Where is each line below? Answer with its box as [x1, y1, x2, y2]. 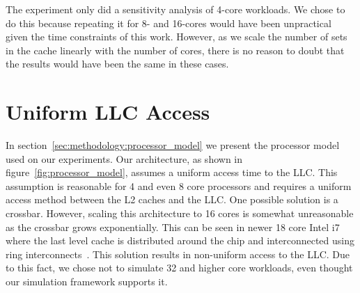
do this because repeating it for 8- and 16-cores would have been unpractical [6, 15, 331, 30]
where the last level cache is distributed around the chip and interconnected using [6, 233, 354, 248]
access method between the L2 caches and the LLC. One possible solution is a [6, 192, 338, 207]
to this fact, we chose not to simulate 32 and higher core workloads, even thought [6, 260, 353, 275]
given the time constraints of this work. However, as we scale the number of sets [6, 29, 347, 44]
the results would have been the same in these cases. [6, 56, 229, 71]
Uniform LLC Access [6, 97, 210, 126]
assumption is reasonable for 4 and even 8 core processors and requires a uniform [6, 178, 352, 193]
